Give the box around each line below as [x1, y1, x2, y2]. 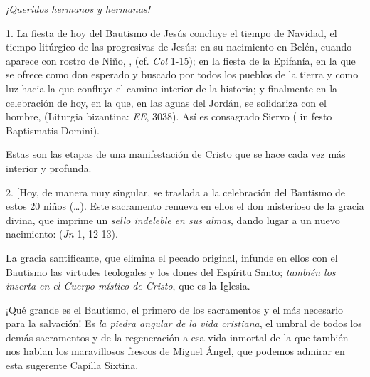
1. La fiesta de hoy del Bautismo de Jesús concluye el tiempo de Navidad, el [6, 25, 337, 40]
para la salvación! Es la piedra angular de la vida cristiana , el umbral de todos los [6, 316, 362, 331]
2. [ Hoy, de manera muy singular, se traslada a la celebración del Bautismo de [6, 184, 346, 199]
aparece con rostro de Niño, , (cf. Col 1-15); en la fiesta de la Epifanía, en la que [6, 53, 356, 68]
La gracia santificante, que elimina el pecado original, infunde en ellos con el [6, 250, 338, 265]
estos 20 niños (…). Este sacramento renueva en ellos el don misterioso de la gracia [6, 198, 364, 213]
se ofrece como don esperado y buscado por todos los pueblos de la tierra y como [6, 67, 359, 82]
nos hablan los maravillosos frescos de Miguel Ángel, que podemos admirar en [6, 344, 345, 359]
